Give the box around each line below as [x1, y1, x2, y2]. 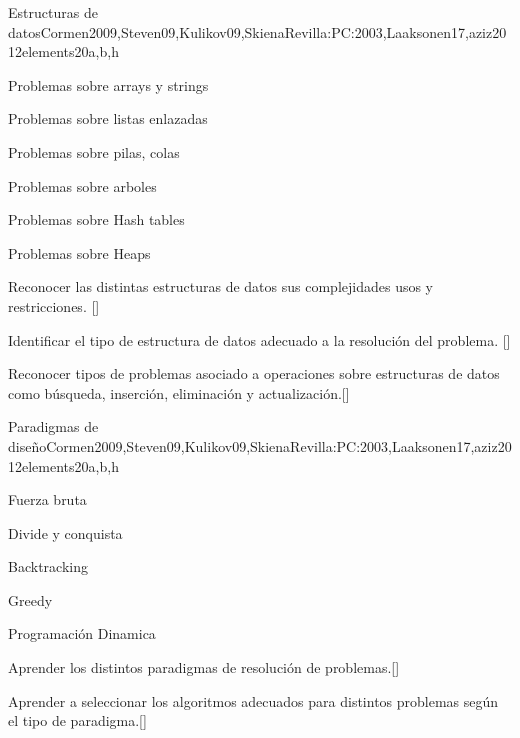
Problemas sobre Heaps [8, 242, 151, 263]
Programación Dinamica [8, 623, 156, 644]
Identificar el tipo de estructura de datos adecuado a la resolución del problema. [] [8, 329, 511, 350]
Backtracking [8, 556, 88, 577]
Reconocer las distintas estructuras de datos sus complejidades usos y [8, 276, 433, 297]
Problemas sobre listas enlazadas [8, 108, 208, 129]
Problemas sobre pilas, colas [8, 141, 180, 162]
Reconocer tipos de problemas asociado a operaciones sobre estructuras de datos [8, 363, 500, 384]
